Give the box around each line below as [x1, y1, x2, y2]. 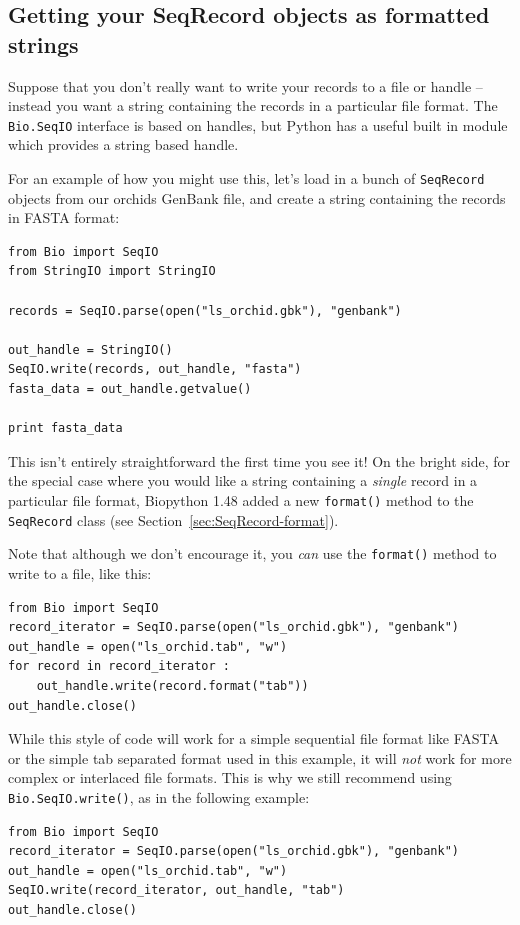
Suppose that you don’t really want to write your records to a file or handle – [8, 75, 483, 96]
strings [8, 28, 79, 59]
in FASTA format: [8, 207, 120, 228]
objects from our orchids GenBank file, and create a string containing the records [8, 187, 506, 208]
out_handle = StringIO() [8, 342, 173, 357]
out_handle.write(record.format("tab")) [36, 678, 309, 693]
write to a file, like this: [8, 562, 152, 583]
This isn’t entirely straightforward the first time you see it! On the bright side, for [8, 450, 511, 471]
